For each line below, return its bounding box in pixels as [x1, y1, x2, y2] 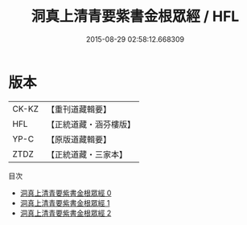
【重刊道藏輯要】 [46, 104, 111, 115]
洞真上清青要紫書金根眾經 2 [19, 208, 112, 218]
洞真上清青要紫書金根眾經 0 [19, 188, 112, 198]
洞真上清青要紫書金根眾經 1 [19, 198, 110, 207]
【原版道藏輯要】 [46, 133, 111, 145]
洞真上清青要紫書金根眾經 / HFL [31, 7, 240, 26]
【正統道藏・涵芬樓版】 [46, 118, 135, 129]
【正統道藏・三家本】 [46, 149, 127, 160]
